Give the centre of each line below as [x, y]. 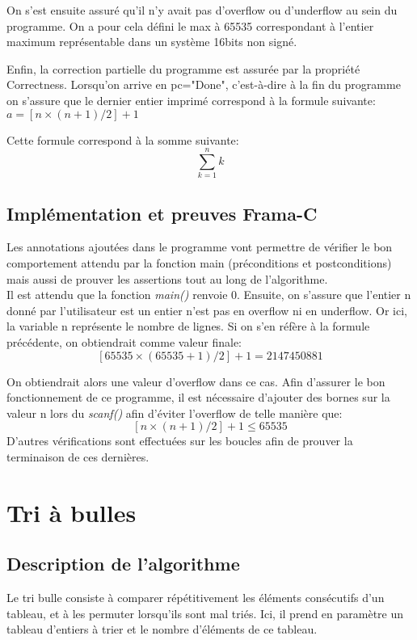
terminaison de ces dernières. [78, 457]
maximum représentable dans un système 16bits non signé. [152, 42]
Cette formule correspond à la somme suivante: [123, 139]
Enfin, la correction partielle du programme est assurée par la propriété [183, 68]
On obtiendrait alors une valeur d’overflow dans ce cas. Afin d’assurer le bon [196, 381]
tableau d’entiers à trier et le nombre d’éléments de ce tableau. [162, 629]
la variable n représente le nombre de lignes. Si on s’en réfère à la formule [188, 326]
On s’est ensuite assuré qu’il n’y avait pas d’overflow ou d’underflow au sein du [202, 10]
